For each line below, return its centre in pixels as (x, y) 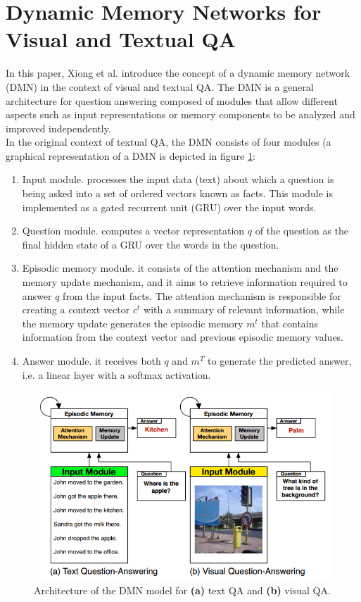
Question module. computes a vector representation (133, 231)
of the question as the (302, 231)
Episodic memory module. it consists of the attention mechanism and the (180, 268)
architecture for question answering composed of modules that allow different (172, 100)
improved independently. (58, 128)
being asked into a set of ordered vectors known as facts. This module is (178, 193)
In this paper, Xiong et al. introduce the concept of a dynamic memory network (178, 73)
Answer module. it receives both (91, 360)
